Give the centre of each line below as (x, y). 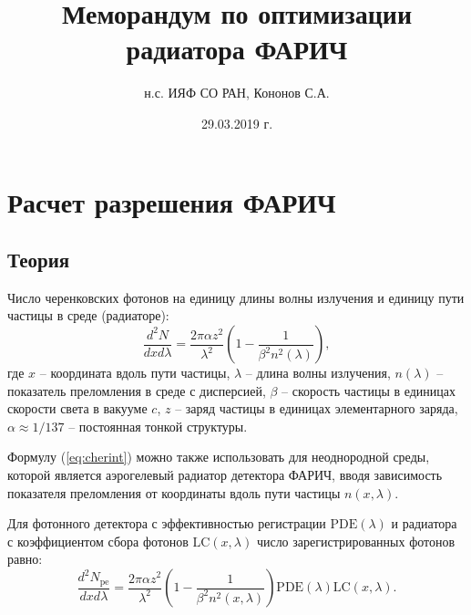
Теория (39, 260)
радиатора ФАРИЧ (237, 49)
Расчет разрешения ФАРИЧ (172, 201)
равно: (25, 559)
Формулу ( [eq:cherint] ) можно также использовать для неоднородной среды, (219, 457)
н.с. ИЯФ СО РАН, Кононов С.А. (237, 93)
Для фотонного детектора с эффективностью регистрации (167, 523)
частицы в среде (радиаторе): (88, 315)
